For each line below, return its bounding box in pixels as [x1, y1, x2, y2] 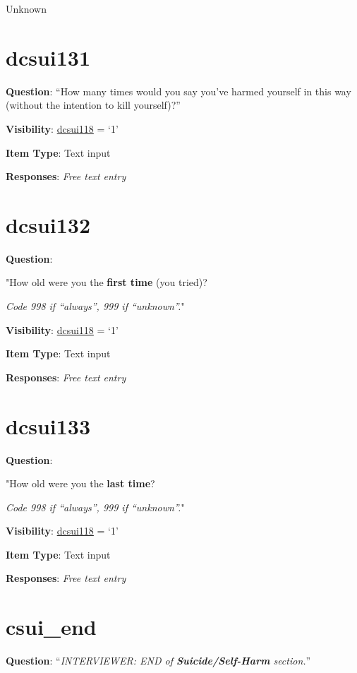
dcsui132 [6, 210, 91, 239]
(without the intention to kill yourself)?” [6, 97, 181, 112]
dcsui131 [6, 42, 91, 71]
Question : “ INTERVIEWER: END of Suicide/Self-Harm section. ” [6, 653, 311, 668]
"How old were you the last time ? [6, 476, 155, 491]
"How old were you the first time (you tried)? [6, 275, 207, 290]
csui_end [6, 612, 97, 641]
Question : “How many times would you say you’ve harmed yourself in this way [6, 83, 351, 98]
